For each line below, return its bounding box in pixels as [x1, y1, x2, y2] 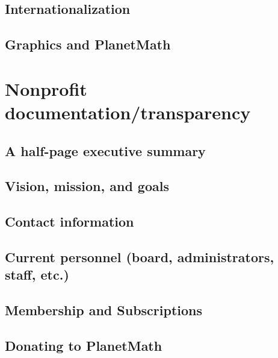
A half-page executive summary [5, 141, 206, 160]
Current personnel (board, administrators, [5, 247, 274, 266]
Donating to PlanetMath [5, 336, 162, 354]
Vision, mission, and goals [5, 177, 169, 195]
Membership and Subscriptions [5, 301, 202, 319]
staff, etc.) [5, 265, 69, 284]
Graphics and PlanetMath [5, 35, 171, 54]
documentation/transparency [5, 99, 251, 124]
